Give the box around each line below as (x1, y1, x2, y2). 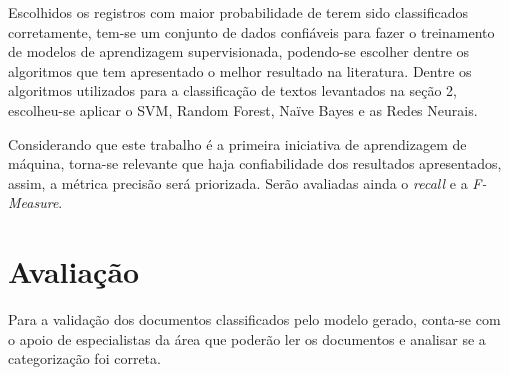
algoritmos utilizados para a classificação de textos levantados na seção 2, (8, 80, 457, 101)
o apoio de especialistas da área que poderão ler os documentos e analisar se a (8, 328, 486, 349)
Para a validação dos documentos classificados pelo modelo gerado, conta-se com (8, 309, 501, 330)
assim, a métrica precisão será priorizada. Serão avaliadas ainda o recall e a (8, 172, 468, 193)
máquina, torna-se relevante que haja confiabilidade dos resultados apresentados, (8, 153, 502, 174)
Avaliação (8, 251, 140, 292)
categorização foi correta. (8, 348, 161, 369)
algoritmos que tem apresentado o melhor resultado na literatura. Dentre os (8, 60, 472, 81)
